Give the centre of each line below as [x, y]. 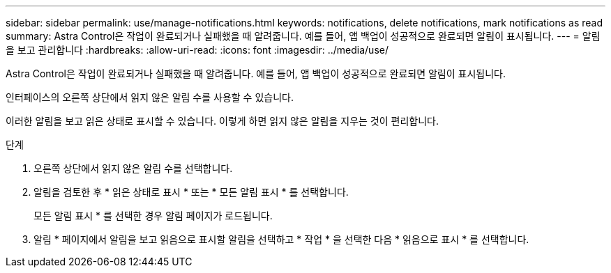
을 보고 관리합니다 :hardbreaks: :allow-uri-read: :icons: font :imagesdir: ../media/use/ [197, 50]
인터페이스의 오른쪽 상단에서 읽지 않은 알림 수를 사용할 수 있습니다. [150, 97]
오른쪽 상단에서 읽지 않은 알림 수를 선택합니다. [133, 168]
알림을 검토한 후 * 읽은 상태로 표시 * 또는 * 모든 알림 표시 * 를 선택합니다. [191, 192]
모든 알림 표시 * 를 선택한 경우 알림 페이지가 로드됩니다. [153, 216]
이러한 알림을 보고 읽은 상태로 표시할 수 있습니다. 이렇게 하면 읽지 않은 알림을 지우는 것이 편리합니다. [222, 121]
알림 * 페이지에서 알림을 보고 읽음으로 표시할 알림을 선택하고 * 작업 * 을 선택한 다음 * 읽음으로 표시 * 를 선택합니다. [281, 239]
